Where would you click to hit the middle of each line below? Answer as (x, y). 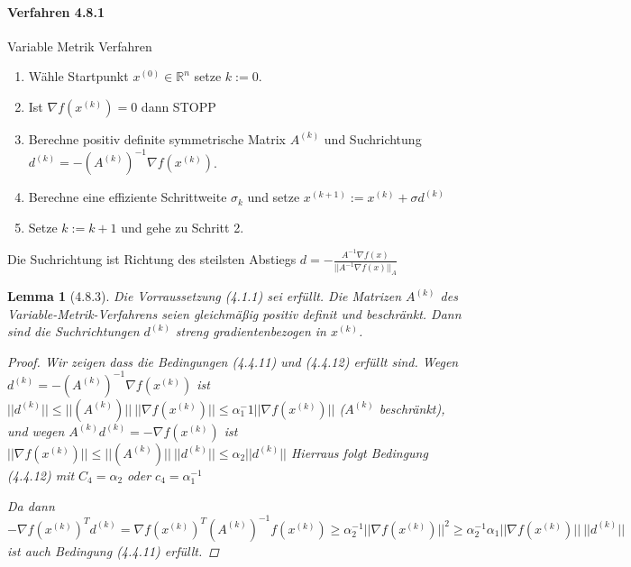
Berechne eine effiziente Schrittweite (128, 197)
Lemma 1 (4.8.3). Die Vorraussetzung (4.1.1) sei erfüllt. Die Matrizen (205, 296)
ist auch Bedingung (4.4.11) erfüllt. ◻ (113, 550)
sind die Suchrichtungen (73, 331)
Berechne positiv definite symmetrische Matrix (157, 138)
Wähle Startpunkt (78, 76)
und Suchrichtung (373, 138)
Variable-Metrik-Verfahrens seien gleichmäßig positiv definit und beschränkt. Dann (234, 313)
